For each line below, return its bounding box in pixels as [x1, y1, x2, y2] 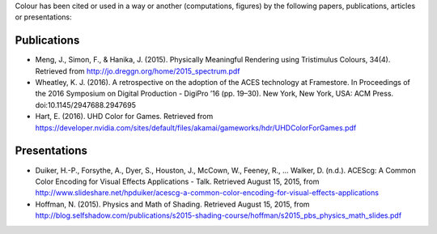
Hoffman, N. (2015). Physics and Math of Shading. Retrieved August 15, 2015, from [35, 199, 311, 209]
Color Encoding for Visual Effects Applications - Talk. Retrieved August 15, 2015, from [35, 177, 320, 186]
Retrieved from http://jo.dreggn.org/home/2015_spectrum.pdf [35, 66, 240, 76]
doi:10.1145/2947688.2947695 [35, 100, 137, 109]
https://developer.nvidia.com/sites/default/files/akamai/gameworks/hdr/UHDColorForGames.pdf [35, 122, 357, 133]
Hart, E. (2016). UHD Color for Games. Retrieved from [35, 112, 214, 121]
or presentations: [15, 12, 72, 22]
